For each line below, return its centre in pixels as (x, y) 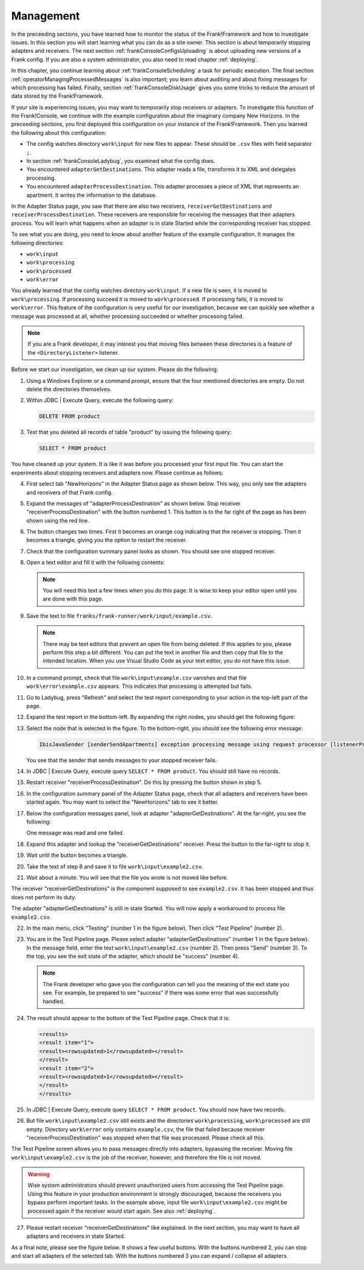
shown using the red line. (58, 520)
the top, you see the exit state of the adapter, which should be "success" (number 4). (133, 956)
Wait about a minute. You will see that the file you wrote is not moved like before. (127, 877)
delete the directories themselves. (69, 389)
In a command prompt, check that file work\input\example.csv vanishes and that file (136, 678)
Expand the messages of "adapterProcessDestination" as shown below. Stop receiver (133, 503)
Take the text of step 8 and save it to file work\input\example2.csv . (115, 867)
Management (45, 16)
